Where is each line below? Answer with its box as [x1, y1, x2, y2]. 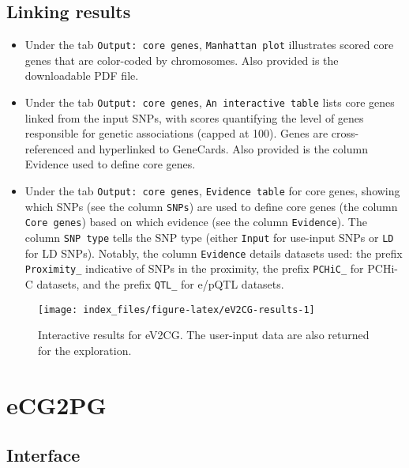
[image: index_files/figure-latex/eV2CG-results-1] [38, 304, 315, 315]
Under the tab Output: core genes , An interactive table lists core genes [24, 94, 395, 111]
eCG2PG [6, 388, 107, 421]
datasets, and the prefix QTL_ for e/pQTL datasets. [36, 276, 284, 292]
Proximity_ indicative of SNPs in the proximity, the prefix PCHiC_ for [24, 260, 364, 277]
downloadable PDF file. [24, 67, 139, 84]
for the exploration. [38, 342, 132, 358]
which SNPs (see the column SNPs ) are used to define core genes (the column [24, 198, 398, 214]
